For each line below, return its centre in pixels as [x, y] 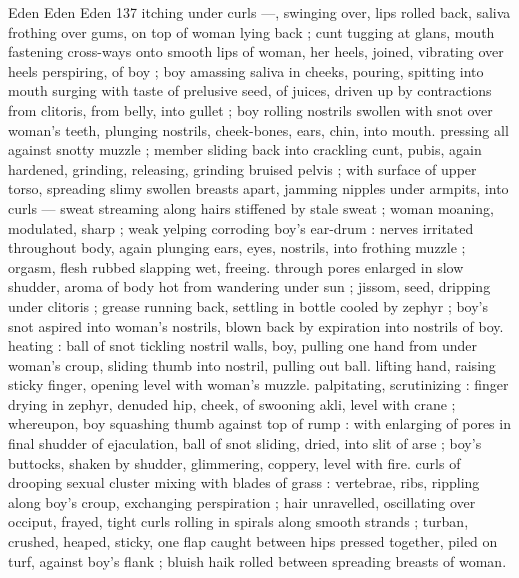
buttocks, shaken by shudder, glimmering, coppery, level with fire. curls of [234, 462]
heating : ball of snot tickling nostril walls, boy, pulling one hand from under [243, 345]
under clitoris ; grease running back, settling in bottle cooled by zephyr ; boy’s [248, 305]
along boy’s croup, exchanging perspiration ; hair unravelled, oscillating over [242, 501]
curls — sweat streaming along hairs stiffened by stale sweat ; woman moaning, [251, 207]
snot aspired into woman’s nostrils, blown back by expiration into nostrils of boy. [256, 325]
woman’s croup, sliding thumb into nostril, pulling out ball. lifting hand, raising [252, 364]
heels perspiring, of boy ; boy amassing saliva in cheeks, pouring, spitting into [246, 70]
